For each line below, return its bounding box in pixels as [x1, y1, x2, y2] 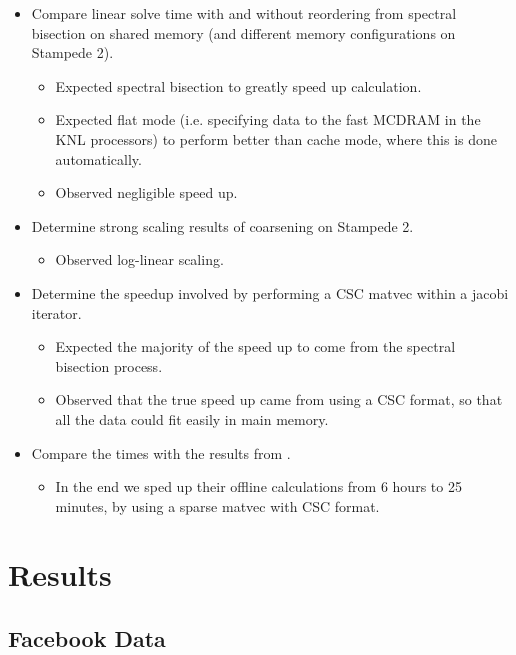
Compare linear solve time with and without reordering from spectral [31, 3, 457, 23]
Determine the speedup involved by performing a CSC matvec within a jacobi [31, 282, 509, 303]
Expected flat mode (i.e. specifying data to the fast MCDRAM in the [55, 109, 481, 130]
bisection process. [55, 355, 163, 376]
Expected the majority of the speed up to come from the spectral [55, 336, 456, 357]
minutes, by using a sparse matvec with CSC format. [55, 495, 380, 516]
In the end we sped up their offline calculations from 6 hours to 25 [55, 476, 462, 497]
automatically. [55, 148, 142, 169]
